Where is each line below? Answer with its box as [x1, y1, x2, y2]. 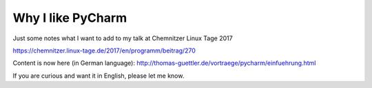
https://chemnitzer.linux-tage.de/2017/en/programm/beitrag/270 [12, 46, 196, 55]
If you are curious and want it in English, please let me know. [12, 72, 185, 80]
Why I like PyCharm [12, 10, 127, 25]
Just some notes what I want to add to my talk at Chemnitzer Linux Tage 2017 [12, 34, 234, 42]
